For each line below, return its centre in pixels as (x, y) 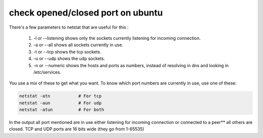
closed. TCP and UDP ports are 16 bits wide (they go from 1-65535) (77, 129)
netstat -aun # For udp (60, 103)
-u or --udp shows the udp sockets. (69, 59)
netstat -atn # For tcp (60, 96)
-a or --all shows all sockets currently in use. (78, 45)
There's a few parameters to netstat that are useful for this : (69, 27)
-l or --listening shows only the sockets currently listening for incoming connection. (117, 38)
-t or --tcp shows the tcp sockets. (67, 52)
